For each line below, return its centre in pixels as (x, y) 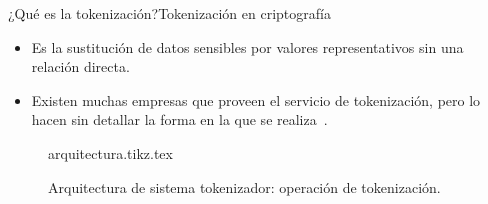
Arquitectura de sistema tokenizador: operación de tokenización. (244, 186)
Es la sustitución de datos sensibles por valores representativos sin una (247, 46)
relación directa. (80, 66)
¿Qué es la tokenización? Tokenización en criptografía (169, 13)
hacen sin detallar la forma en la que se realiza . (179, 119)
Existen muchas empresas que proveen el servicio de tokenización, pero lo (256, 99)
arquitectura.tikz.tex (110, 152)
